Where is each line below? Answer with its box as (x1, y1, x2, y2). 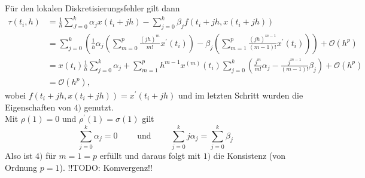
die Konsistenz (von (213, 149, 286, 161)
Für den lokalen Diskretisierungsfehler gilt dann (5, 2, 180, 14)
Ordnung (5, 161, 38, 173)
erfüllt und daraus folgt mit (99, 149, 200, 161)
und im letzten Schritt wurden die (178, 89, 303, 102)
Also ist (5, 149, 33, 161)
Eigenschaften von (5, 100, 71, 113)
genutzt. (84, 100, 114, 113)
